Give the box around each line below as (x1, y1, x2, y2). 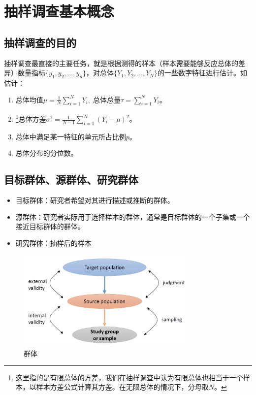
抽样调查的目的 (4, 34, 76, 50)
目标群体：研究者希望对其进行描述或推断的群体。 (15, 195, 174, 205)
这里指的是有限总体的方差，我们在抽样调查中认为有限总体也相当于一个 (15, 372, 243, 382)
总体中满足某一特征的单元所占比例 (15, 131, 126, 141)
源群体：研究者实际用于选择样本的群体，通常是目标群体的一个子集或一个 (15, 211, 250, 222)
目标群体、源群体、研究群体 (4, 172, 138, 187)
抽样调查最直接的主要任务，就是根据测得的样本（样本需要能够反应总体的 (4, 58, 238, 68)
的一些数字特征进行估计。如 (157, 67, 247, 78)
